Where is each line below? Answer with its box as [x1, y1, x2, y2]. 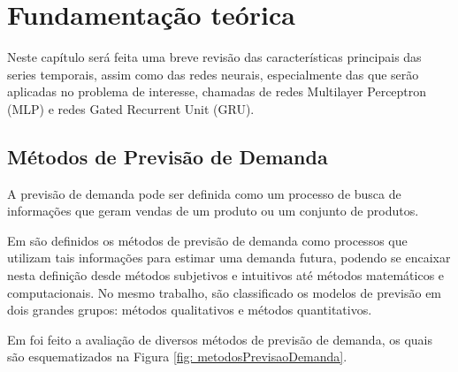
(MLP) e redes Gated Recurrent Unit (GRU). [7, 99, 255, 118]
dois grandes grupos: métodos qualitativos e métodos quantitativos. [7, 300, 372, 319]
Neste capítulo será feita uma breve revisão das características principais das [7, 48, 422, 66]
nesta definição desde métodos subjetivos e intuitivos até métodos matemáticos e [7, 266, 445, 285]
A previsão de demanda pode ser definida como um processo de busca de [7, 184, 401, 202]
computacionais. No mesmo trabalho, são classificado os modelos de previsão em [7, 283, 442, 301]
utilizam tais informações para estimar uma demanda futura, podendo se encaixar [7, 248, 451, 267]
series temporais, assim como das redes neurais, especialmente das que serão [7, 65, 419, 83]
